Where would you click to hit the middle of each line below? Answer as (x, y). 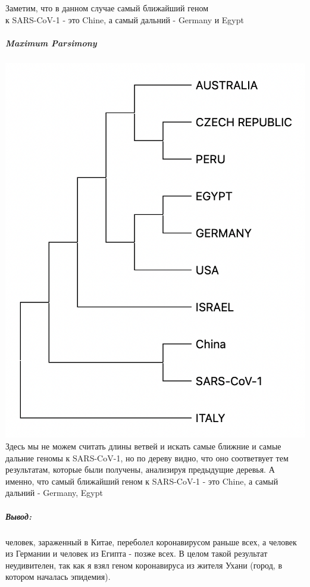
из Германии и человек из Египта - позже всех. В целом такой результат (137, 553)
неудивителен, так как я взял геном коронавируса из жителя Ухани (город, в (144, 565)
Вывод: (18, 516)
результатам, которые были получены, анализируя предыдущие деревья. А (140, 469)
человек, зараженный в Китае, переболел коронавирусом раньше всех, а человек (151, 541)
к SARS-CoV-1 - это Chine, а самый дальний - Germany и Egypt (125, 19)
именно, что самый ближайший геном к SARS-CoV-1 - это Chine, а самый (142, 481)
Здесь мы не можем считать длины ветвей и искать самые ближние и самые (143, 446)
